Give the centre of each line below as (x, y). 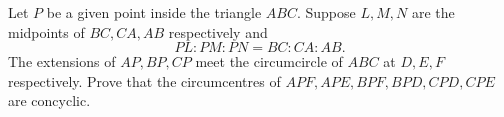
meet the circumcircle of (269, 61)
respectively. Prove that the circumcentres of (144, 80)
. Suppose (326, 12)
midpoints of (46, 31)
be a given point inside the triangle (154, 12)
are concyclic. (49, 100)
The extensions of (62, 61)
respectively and (218, 31)
